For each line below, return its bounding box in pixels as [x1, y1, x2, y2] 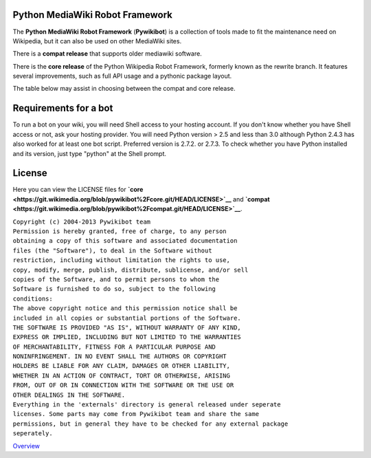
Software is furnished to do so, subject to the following [12, 285, 216, 293]
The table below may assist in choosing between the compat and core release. [12, 85, 236, 93]
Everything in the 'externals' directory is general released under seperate [12, 401, 281, 408]
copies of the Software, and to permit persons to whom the [12, 275, 220, 283]
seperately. [12, 430, 53, 437]
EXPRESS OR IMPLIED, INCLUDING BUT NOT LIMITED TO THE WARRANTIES [12, 334, 242, 341]
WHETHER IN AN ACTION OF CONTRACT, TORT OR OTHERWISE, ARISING [12, 371, 230, 380]
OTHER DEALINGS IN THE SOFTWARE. [12, 391, 126, 399]
